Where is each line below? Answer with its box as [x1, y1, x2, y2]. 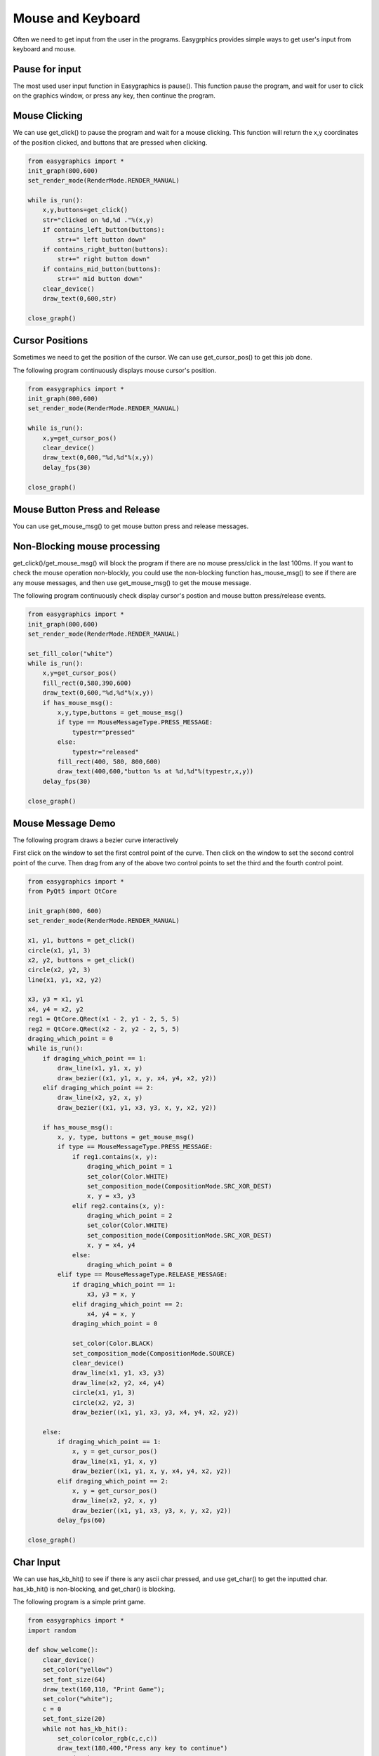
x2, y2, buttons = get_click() [27, 956, 136, 964]
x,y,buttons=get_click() [42, 206, 128, 214]
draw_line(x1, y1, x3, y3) [72, 1369, 165, 1377]
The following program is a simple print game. [13, 1598, 146, 1606]
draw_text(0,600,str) [42, 294, 117, 302]
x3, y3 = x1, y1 [27, 995, 84, 1004]
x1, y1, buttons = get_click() [27, 936, 136, 945]
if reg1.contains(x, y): [72, 1153, 158, 1160]
